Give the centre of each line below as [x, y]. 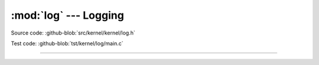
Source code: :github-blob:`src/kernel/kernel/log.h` [73, 33]
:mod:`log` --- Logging [67, 15]
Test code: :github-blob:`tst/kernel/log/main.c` [67, 43]
